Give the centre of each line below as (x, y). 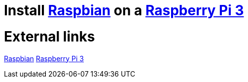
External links (50, 36)
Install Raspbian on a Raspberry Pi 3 (124, 10)
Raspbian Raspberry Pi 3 (44, 58)
